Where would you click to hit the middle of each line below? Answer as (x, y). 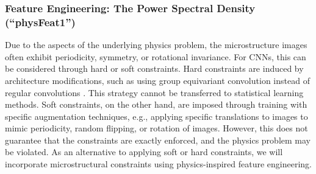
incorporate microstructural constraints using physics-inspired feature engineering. (158, 164)
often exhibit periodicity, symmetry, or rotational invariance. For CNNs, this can (156, 56)
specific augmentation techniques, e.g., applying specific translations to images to (156, 116)
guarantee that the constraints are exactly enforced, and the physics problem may (158, 140)
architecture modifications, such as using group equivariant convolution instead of (157, 80)
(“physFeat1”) (40, 22)
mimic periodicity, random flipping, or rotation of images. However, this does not (156, 128)
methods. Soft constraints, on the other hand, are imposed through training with (156, 104)
